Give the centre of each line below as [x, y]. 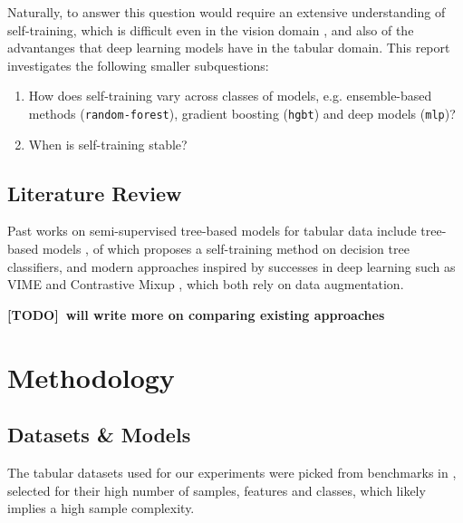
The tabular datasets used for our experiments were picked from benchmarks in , [232, 472]
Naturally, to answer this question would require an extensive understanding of [227, 12]
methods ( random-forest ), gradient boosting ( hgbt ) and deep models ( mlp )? [242, 113]
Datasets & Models [99, 435]
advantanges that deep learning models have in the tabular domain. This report [229, 48]
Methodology [91, 377]
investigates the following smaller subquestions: [138, 65]
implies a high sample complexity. [101, 508]
